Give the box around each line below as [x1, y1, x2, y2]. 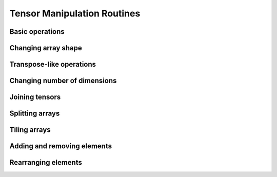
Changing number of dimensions [9, 76, 117, 85]
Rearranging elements [9, 158, 82, 167]
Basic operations [9, 27, 65, 36]
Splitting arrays [9, 109, 60, 118]
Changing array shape [9, 44, 82, 52]
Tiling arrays [9, 126, 51, 134]
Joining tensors [9, 93, 61, 102]
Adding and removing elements [9, 142, 112, 151]
